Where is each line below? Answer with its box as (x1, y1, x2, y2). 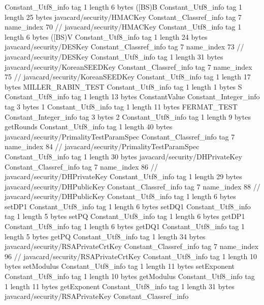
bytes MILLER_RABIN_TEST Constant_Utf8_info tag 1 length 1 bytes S (5, 81, 242, 92)
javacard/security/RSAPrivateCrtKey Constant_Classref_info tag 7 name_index (5, 241, 258, 252)
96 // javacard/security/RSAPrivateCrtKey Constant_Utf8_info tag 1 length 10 (5, 251, 257, 261)
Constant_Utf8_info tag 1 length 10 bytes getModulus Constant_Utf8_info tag (5, 271, 255, 282)
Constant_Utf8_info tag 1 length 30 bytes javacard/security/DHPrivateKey (5, 151, 242, 161)
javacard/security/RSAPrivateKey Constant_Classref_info (5, 291, 189, 301)
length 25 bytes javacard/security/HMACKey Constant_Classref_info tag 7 (5, 11, 242, 22)
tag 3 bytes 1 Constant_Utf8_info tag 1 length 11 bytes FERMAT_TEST (5, 101, 238, 112)
